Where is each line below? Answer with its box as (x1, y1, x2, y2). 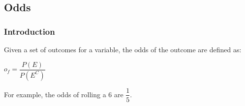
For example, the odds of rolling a (4, 89, 106, 99)
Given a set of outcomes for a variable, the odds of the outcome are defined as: (4, 44, 242, 54)
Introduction (4, 25, 55, 37)
